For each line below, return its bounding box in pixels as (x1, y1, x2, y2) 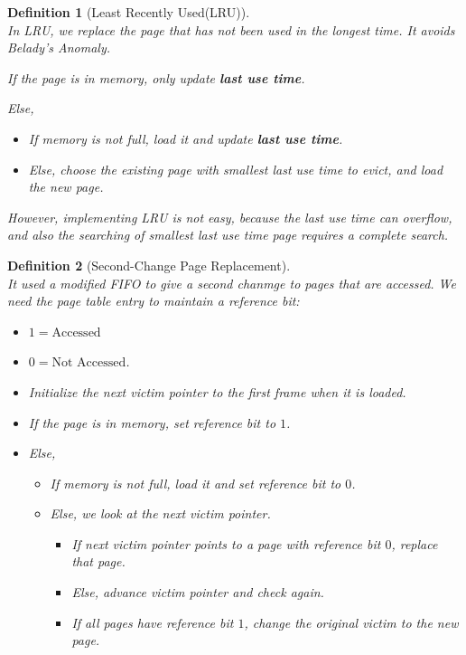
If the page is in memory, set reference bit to (28, 413, 276, 432)
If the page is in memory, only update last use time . (7, 68, 305, 87)
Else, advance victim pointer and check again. (71, 583, 324, 602)
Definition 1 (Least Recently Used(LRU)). (7, 3, 250, 21)
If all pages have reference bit (71, 612, 234, 631)
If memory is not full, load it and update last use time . (28, 128, 343, 147)
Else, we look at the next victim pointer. (50, 504, 271, 523)
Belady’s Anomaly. (7, 38, 111, 57)
